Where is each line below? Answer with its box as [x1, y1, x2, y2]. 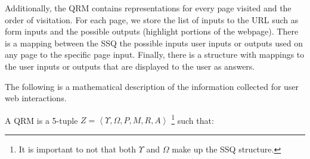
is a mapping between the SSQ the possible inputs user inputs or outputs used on [5, 36, 303, 49]
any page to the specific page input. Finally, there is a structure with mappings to [5, 48, 305, 61]
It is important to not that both [18, 143, 136, 155]
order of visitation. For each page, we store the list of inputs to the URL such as [5, 13, 299, 26]
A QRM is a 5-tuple [5, 114, 78, 126]
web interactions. [5, 92, 67, 104]
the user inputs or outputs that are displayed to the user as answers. [5, 60, 255, 72]
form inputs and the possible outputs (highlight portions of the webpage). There [5, 25, 299, 38]
